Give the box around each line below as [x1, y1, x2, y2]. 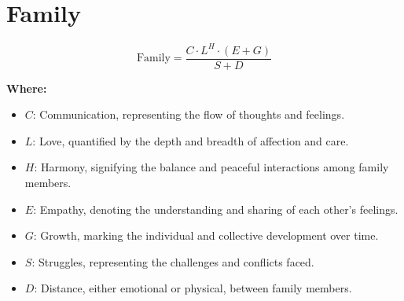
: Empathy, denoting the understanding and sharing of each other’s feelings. [33, 200, 398, 217]
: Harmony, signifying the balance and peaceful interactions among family [34, 159, 389, 175]
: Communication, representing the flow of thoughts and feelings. [32, 106, 345, 123]
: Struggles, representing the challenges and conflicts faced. [31, 253, 314, 270]
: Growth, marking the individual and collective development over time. [33, 227, 379, 244]
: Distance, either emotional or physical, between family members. [34, 280, 352, 296]
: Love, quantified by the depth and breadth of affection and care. [32, 132, 349, 149]
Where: [6, 79, 47, 96]
